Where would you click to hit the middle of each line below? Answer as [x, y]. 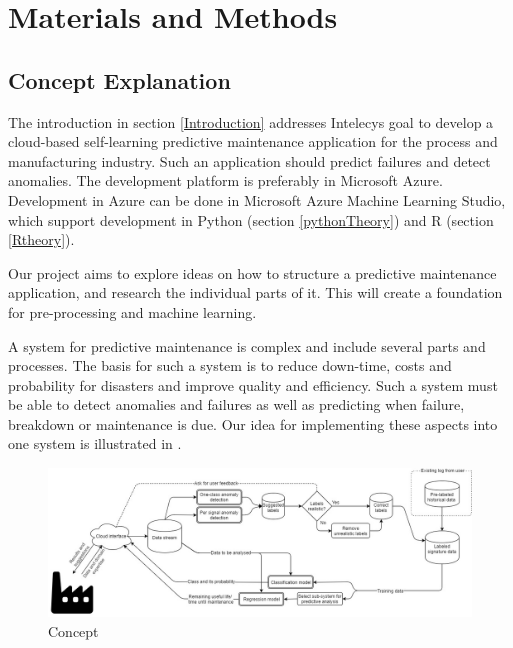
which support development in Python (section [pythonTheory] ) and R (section [251, 219]
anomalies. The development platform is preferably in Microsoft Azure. [225, 180]
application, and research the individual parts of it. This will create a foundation [255, 292]
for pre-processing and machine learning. [132, 311]
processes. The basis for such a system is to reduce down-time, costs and [230, 365]
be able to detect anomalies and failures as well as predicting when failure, [236, 404]
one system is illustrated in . [95, 443]
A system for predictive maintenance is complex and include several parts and [247, 345]
